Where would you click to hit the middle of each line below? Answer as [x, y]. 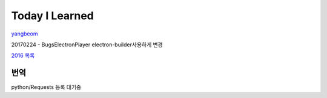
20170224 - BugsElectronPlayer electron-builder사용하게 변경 [87, 44]
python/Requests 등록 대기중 [46, 87]
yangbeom [25, 34]
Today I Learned [52, 16]
